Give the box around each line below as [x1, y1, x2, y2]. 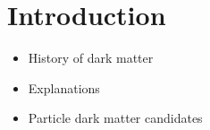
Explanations [28, 78, 100, 97]
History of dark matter [28, 48, 154, 67]
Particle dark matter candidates [28, 108, 203, 127]
